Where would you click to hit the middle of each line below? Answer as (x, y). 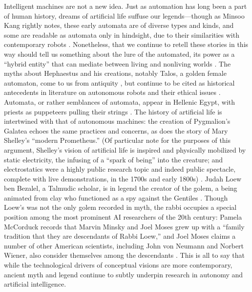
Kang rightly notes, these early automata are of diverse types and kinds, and (119, 25)
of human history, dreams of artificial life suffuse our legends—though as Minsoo (124, 15)
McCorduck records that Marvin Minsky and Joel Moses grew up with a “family (124, 226)
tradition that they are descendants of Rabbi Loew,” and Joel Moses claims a (120, 236)
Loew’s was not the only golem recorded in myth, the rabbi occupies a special (120, 207)
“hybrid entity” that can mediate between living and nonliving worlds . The (117, 63)
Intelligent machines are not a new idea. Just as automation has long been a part (126, 6)
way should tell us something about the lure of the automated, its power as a (119, 54)
